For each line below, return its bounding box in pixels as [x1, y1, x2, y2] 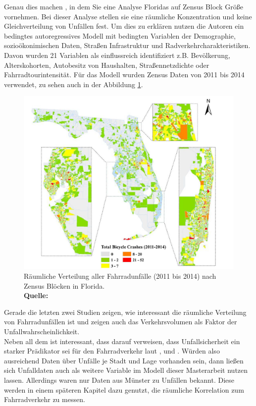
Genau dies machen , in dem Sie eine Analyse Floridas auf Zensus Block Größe [4, 1, 243, 11]
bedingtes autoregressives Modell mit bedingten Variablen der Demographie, [4, 30, 236, 41]
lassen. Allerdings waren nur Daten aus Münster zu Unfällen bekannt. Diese [4, 374, 234, 385]
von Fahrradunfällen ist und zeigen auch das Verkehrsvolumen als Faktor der [4, 316, 237, 327]
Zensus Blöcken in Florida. [24, 280, 105, 291]
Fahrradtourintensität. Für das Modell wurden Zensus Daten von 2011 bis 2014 [4, 69, 245, 80]
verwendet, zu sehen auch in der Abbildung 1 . [4, 79, 143, 89]
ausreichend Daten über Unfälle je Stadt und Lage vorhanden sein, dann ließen [4, 355, 244, 365]
